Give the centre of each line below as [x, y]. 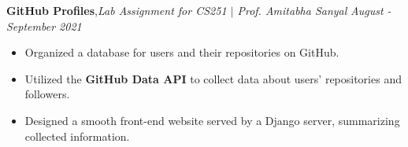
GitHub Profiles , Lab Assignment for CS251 [117, 10]
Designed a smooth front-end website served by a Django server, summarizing [212, 120]
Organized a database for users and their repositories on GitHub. [182, 52]
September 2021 [44, 26]
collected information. [77, 136]
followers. [47, 94]
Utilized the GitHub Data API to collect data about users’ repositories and [213, 78]
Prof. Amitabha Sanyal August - [314, 10]
